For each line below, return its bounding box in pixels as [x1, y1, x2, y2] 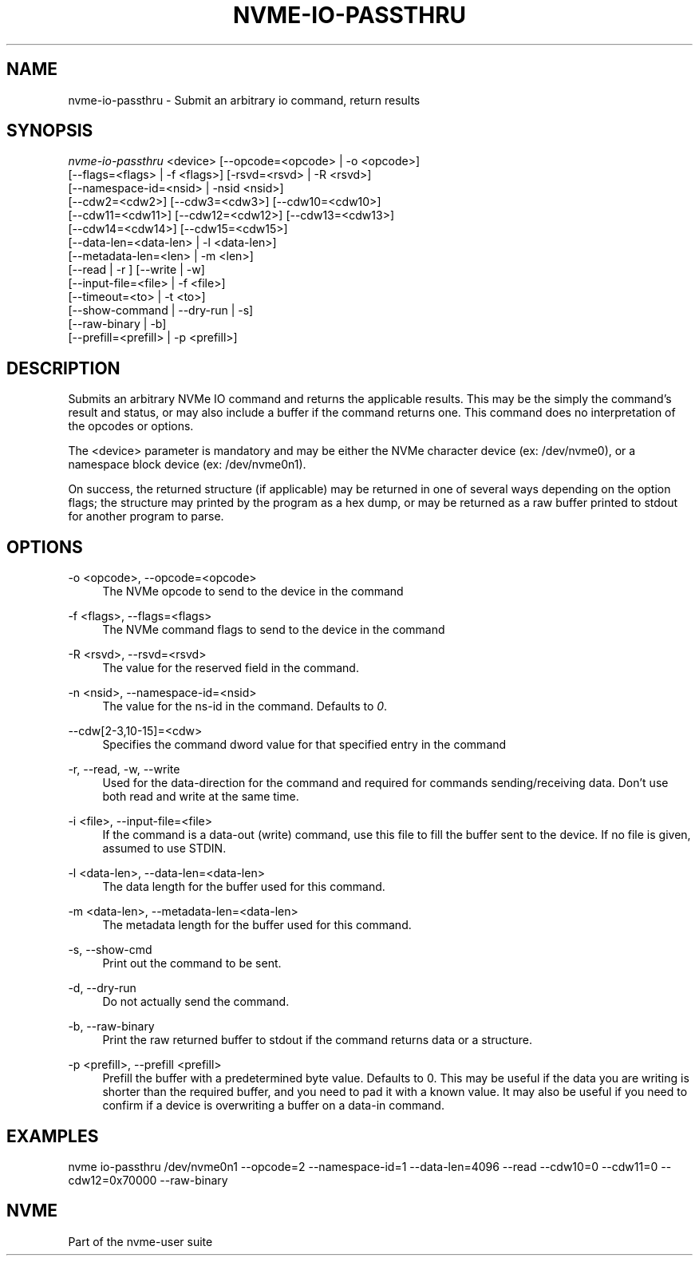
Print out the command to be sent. [102, 956, 282, 971]
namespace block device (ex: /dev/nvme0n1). [68, 457, 306, 472]
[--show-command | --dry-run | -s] [68, 303, 254, 318]
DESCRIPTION [6, 358, 120, 378]
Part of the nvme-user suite [68, 1234, 213, 1248]
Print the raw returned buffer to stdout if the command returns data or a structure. [102, 1033, 532, 1047]
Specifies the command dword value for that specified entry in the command [102, 738, 507, 752]
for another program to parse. [68, 509, 224, 524]
